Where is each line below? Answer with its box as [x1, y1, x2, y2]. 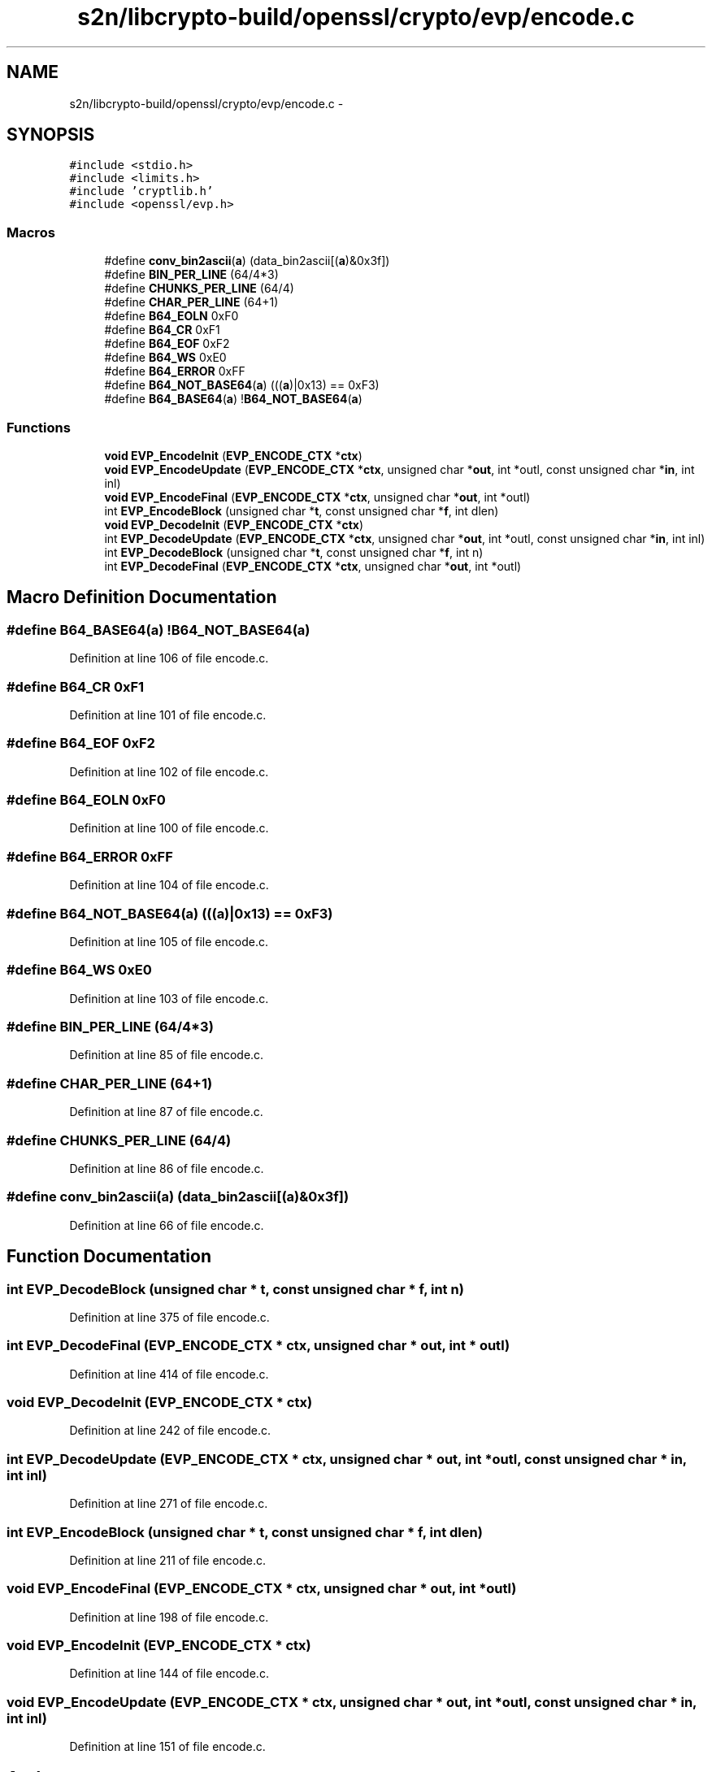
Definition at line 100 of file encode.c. [69, 821, 269, 836]
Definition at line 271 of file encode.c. [69, 1496, 268, 1511]
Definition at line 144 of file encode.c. [69, 1666, 269, 1681]
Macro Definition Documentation [7, 587, 277, 608]
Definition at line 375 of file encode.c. [69, 1309, 270, 1324]
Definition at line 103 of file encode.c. [69, 991, 269, 1005]
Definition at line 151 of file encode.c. [69, 1739, 266, 1754]
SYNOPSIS [7, 124, 95, 145]
